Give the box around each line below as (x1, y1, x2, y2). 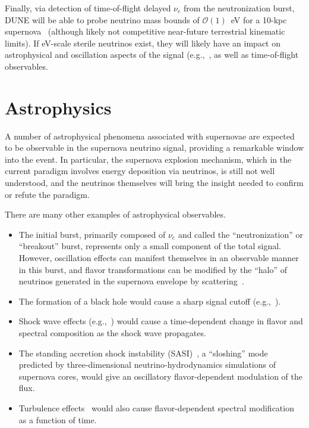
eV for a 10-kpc (231, 13, 287, 26)
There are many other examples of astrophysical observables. (5, 208, 226, 221)
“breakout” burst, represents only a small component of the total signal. (18, 240, 281, 252)
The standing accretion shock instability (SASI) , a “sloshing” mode (18, 346, 268, 359)
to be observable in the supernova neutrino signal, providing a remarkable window (5, 141, 304, 154)
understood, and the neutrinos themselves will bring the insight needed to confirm (5, 176, 304, 189)
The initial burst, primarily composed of (18, 228, 166, 240)
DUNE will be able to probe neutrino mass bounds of (5, 13, 200, 26)
